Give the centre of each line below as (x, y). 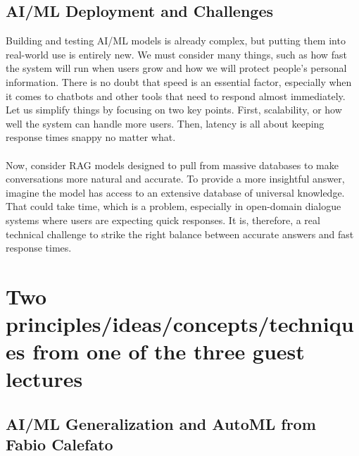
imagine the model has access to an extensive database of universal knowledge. (175, 192)
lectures (44, 379)
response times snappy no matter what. (91, 137)
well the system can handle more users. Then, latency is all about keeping (165, 123)
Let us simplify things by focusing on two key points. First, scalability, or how (174, 110)
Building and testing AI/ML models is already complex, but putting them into (176, 41)
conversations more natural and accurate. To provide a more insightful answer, (175, 179)
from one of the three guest (169, 351)
